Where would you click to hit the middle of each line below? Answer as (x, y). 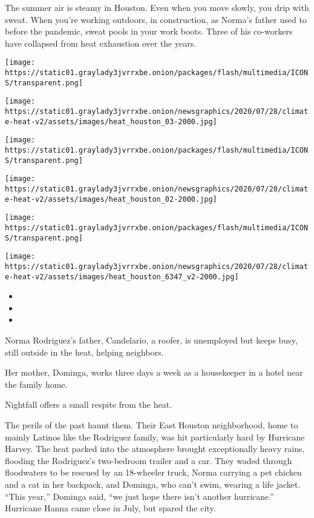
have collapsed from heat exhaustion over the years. (101, 43)
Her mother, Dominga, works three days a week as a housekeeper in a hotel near (154, 372)
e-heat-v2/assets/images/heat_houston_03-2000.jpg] (111, 121)
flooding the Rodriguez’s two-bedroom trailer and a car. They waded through (149, 460)
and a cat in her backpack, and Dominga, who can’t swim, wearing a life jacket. (153, 484)
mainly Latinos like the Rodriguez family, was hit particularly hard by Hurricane (155, 437)
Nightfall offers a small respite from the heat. (89, 404)
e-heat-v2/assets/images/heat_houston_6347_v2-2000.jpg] (122, 277)
